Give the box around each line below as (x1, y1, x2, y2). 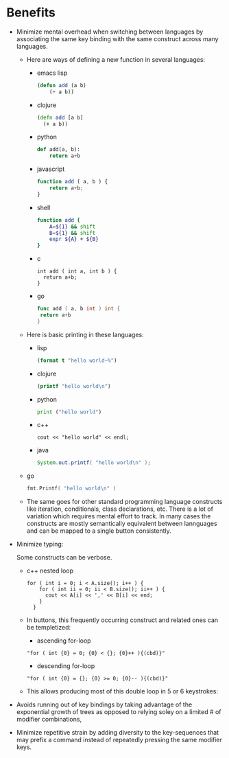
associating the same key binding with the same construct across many (16, 34, 219, 43)
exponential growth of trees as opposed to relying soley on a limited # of (16, 708, 221, 716)
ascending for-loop (36, 636, 91, 645)
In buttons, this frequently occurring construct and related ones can (26, 616, 219, 624)
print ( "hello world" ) (36, 409, 102, 415)
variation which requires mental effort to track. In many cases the (26, 512, 211, 520)
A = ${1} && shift (49, 223, 96, 230)
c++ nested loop (26, 566, 73, 575)
